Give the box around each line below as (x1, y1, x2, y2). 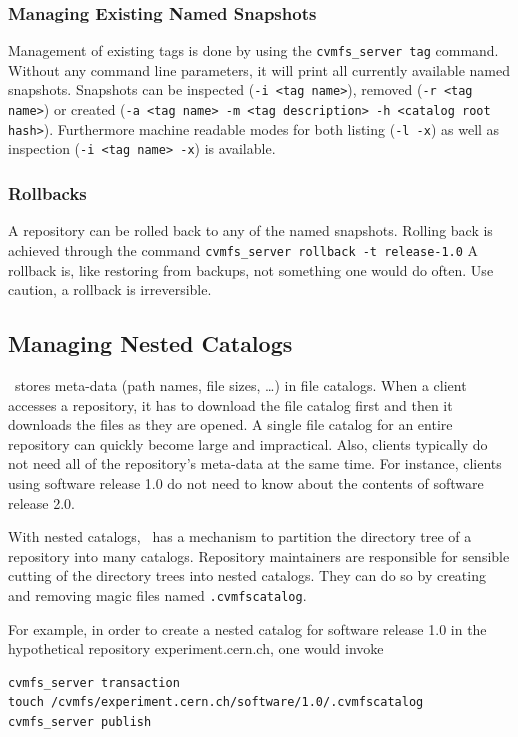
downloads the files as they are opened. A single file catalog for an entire (8, 414, 453, 435)
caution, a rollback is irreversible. (8, 279, 212, 300)
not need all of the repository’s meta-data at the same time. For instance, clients (8, 453, 502, 474)
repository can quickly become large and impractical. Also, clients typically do (8, 433, 488, 454)
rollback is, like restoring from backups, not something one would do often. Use (8, 259, 494, 280)
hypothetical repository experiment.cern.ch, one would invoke (8, 638, 384, 659)
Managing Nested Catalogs (8, 328, 293, 359)
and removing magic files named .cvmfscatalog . (8, 584, 307, 605)
